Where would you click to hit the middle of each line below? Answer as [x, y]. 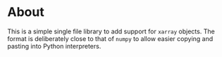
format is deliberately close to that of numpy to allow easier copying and [110, 38]
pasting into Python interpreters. [54, 46]
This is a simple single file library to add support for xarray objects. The [111, 31]
